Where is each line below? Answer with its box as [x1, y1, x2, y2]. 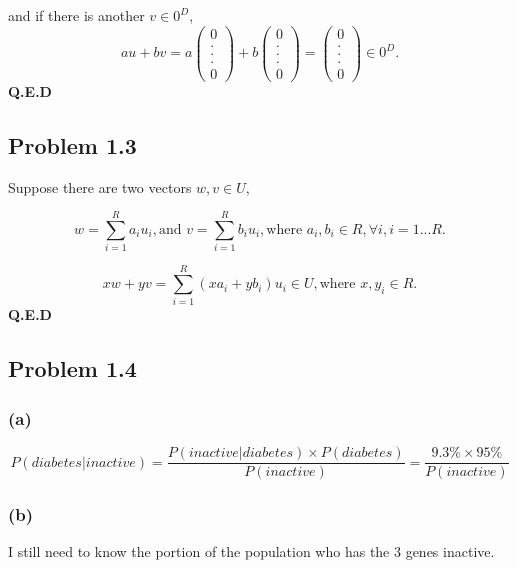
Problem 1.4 [8, 353, 137, 384]
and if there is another [8, 5, 145, 25]
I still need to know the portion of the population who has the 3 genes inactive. [8, 541, 495, 562]
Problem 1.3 [8, 129, 137, 160]
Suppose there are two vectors [8, 176, 192, 197]
